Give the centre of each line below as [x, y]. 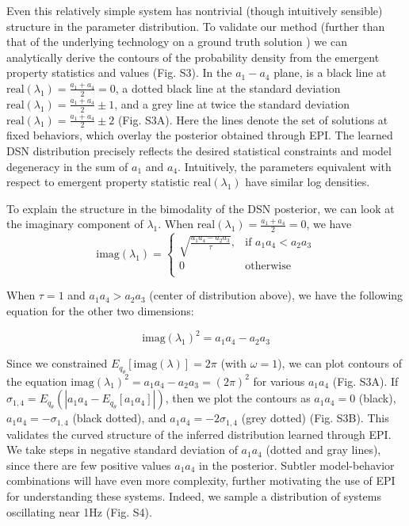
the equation [37, 381]
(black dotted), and [119, 418]
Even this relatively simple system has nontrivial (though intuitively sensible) [195, 10]
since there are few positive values [89, 465]
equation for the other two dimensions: [100, 311]
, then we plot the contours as [238, 398]
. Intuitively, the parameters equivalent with [285, 166]
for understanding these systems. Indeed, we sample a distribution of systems [194, 496]
